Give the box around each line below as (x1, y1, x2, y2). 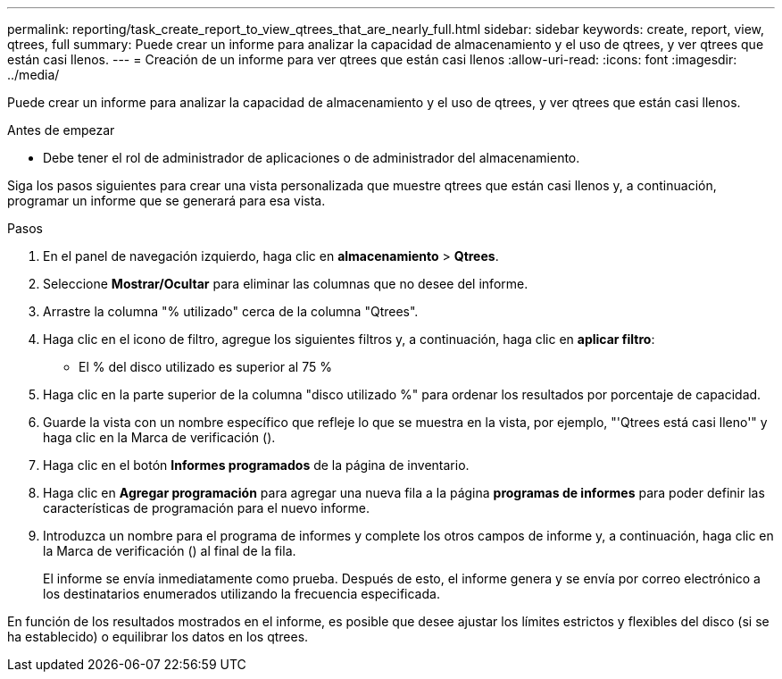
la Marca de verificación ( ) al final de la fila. (43, 543, 296, 558)
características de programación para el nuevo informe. (43, 500, 370, 516)
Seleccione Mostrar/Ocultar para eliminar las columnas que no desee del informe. (43, 276, 528, 291)
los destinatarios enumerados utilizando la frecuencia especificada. (43, 586, 440, 601)
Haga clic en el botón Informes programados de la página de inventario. (43, 457, 470, 473)
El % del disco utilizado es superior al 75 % (79, 359, 332, 374)
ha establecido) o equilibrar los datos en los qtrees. (7, 629, 309, 644)
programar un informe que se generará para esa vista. (7, 193, 326, 208)
